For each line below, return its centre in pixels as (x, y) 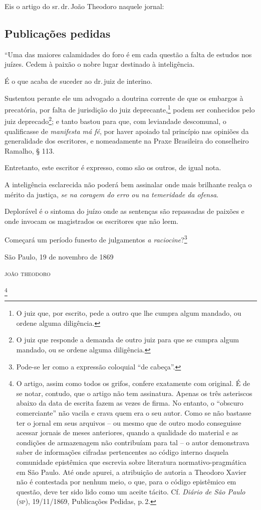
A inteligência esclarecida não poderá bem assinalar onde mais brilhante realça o (128, 184)
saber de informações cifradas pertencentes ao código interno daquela (122, 452)
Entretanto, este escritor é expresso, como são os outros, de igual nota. (113, 167)
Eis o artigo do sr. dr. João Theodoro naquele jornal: (84, 6)
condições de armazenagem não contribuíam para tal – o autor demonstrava (133, 442)
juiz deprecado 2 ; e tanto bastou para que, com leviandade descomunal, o (115, 120)
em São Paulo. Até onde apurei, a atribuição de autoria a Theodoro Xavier (131, 472)
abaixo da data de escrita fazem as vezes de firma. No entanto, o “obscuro (130, 403)
